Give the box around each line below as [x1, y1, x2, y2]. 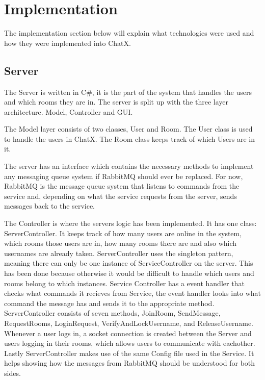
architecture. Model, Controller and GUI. [4, 106, 133, 117]
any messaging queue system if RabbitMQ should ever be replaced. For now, [4, 170, 243, 181]
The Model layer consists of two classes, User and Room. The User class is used [4, 123, 253, 134]
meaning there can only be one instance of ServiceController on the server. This [4, 258, 253, 268]
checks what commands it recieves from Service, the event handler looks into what [4, 288, 261, 298]
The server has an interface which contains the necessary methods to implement [4, 161, 254, 171]
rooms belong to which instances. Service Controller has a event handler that [4, 277, 245, 288]
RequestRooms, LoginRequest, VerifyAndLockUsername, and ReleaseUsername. [4, 317, 253, 328]
